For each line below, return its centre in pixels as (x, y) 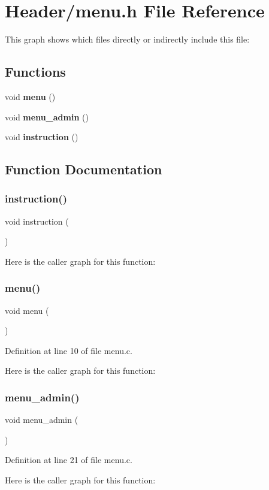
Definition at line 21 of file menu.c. (69, 460)
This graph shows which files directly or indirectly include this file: (127, 39)
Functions (35, 72)
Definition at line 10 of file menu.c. (69, 350)
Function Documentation (84, 169)
